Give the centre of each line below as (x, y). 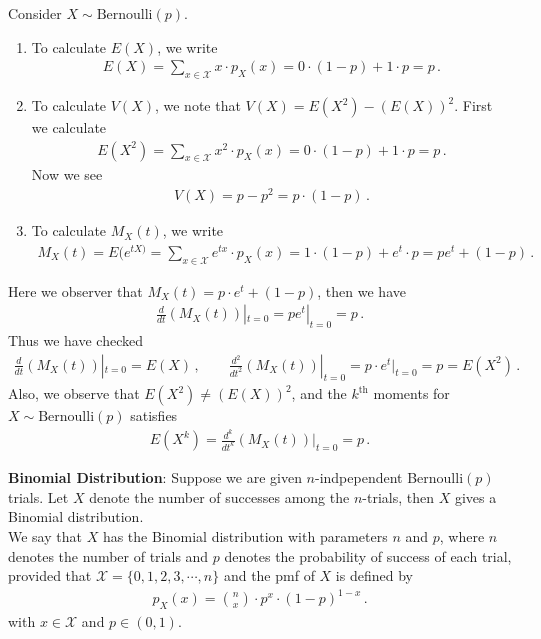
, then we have (361, 290)
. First (473, 105)
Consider (35, 13)
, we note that (197, 105)
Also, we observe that (74, 393)
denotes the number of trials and (108, 555)
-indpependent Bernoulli (389, 477)
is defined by (374, 575)
